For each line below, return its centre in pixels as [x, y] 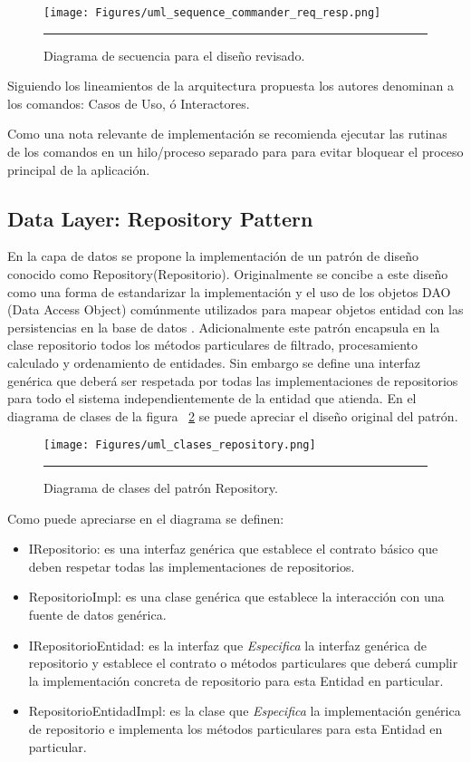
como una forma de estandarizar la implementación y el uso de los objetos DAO [229, 291]
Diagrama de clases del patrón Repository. [161, 488]
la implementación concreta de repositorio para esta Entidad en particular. [236, 680]
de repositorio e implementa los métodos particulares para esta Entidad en [235, 728]
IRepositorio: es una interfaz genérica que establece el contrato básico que [233, 549]
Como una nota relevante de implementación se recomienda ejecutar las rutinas [227, 134]
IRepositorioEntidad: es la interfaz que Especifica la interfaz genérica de [227, 645]
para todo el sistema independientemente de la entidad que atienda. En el [212, 398]
